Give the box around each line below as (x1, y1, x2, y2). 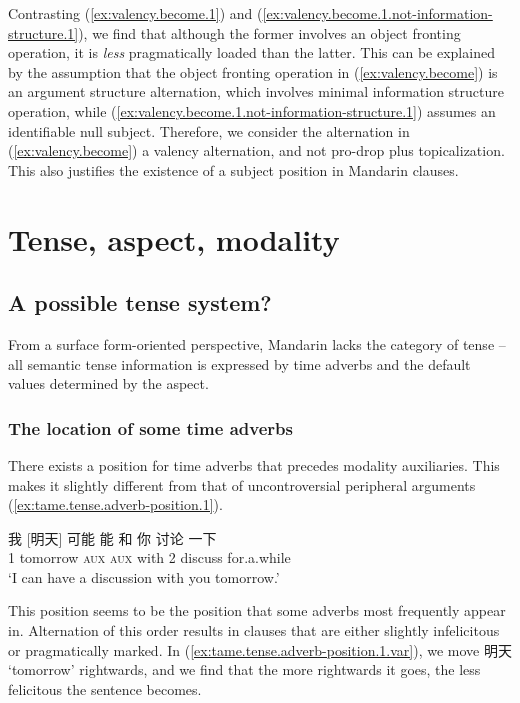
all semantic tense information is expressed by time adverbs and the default (8, 353, 471, 374)
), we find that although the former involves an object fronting (78, 22, 461, 43)
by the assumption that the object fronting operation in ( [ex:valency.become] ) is (8, 61, 498, 82)
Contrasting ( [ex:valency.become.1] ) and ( (8, 3, 263, 23)
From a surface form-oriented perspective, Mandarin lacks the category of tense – (8, 333, 506, 354)
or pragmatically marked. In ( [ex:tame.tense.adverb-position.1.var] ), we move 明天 (8, 639, 512, 660)
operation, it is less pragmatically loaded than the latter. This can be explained (8, 42, 495, 63)
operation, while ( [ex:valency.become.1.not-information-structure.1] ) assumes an (8, 100, 496, 121)
